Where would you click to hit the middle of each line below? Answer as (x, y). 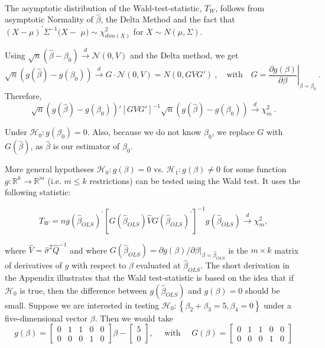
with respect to (99, 265)
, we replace (233, 132)
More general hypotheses (50, 169)
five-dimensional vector (46, 318)
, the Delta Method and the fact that (168, 19)
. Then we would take (134, 318)
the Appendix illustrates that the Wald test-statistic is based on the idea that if (149, 278)
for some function (255, 169)
